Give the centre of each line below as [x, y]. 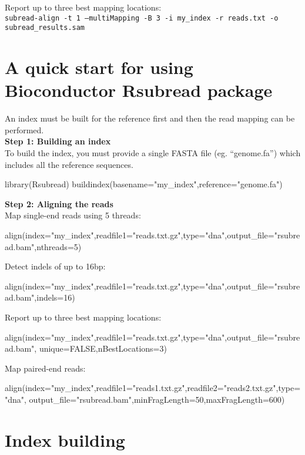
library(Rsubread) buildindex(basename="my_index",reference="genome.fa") [144, 184]
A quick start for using [99, 67]
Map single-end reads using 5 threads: [73, 215]
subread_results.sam [45, 28]
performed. [24, 129]
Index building [65, 439]
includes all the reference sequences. [69, 164]
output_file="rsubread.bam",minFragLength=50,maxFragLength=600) [157, 399]
